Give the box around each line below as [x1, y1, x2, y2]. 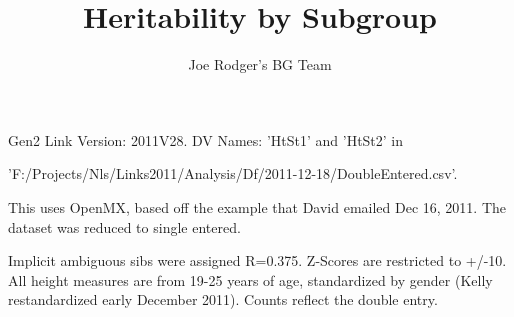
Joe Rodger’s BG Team [188, 54, 332, 75]
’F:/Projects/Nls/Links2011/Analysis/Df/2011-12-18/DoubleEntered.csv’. [8, 163, 458, 184]
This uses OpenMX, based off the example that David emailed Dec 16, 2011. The [8, 196, 507, 217]
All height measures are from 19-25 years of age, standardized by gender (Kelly [8, 269, 493, 290]
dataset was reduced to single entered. [8, 216, 241, 237]
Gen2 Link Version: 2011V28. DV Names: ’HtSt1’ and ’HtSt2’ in [8, 129, 404, 150]
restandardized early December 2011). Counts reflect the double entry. [8, 289, 438, 310]
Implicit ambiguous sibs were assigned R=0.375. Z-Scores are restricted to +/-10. [8, 250, 507, 271]
